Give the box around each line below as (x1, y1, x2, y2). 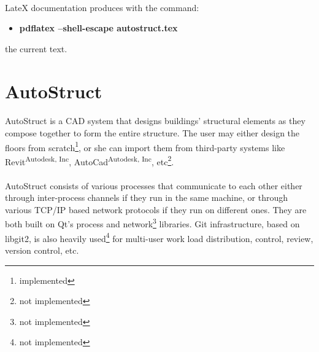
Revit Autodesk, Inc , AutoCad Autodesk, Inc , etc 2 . (5, 153, 174, 168)
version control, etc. (5, 243, 79, 256)
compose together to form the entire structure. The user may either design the (5, 126, 300, 139)
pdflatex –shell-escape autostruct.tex (19, 22, 178, 34)
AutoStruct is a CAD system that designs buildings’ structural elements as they (5, 114, 306, 127)
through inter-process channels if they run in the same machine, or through (5, 191, 288, 204)
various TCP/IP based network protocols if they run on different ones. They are (5, 203, 307, 216)
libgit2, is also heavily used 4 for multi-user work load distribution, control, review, (5, 230, 313, 244)
